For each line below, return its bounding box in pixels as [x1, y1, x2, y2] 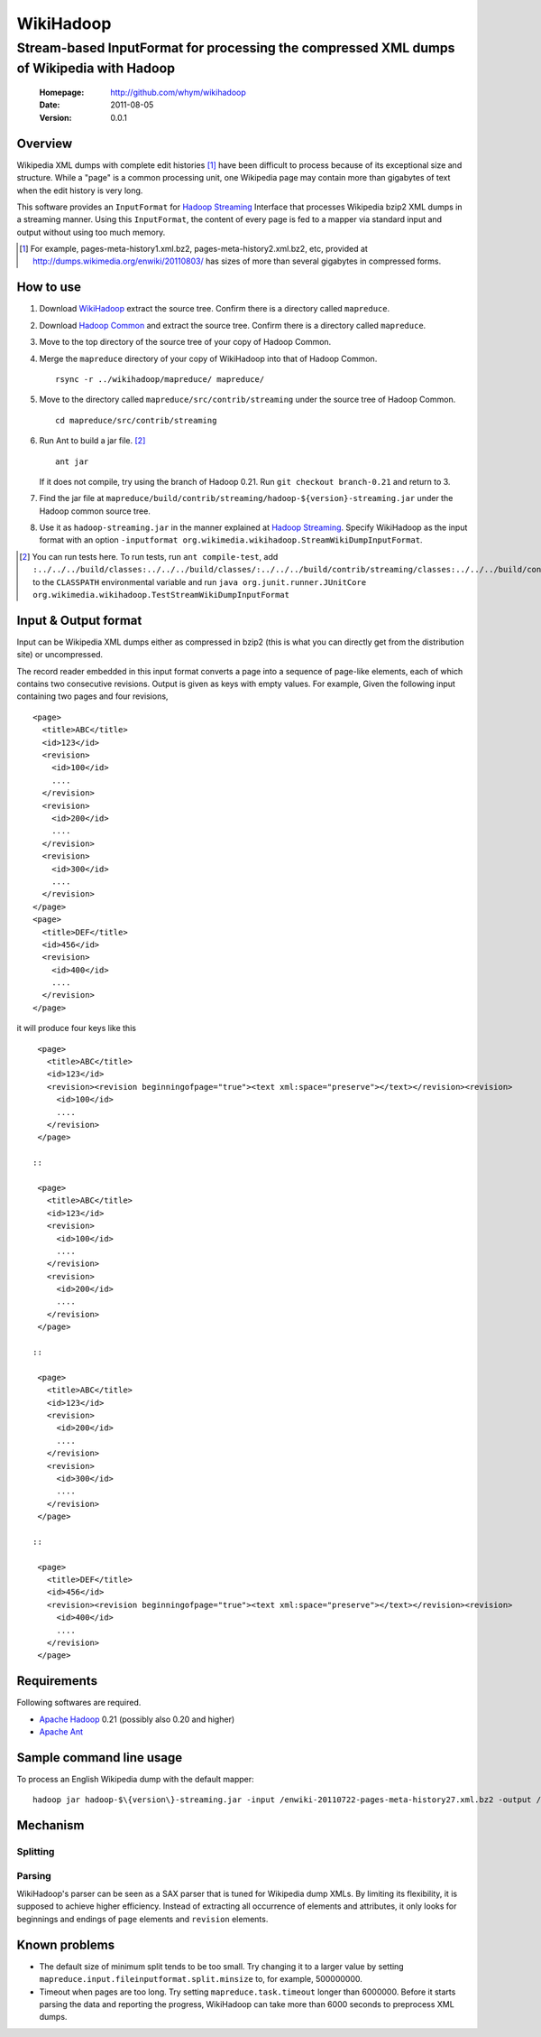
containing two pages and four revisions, [16, 691, 169, 702]
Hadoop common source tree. [39, 506, 151, 516]
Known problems [16, 1937, 115, 1952]
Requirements [16, 1673, 98, 1688]
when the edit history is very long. [16, 185, 143, 196]
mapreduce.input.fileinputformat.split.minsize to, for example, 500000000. [39, 1974, 362, 1985]
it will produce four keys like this [16, 1023, 137, 1034]
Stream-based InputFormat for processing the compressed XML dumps [16, 40, 455, 56]
